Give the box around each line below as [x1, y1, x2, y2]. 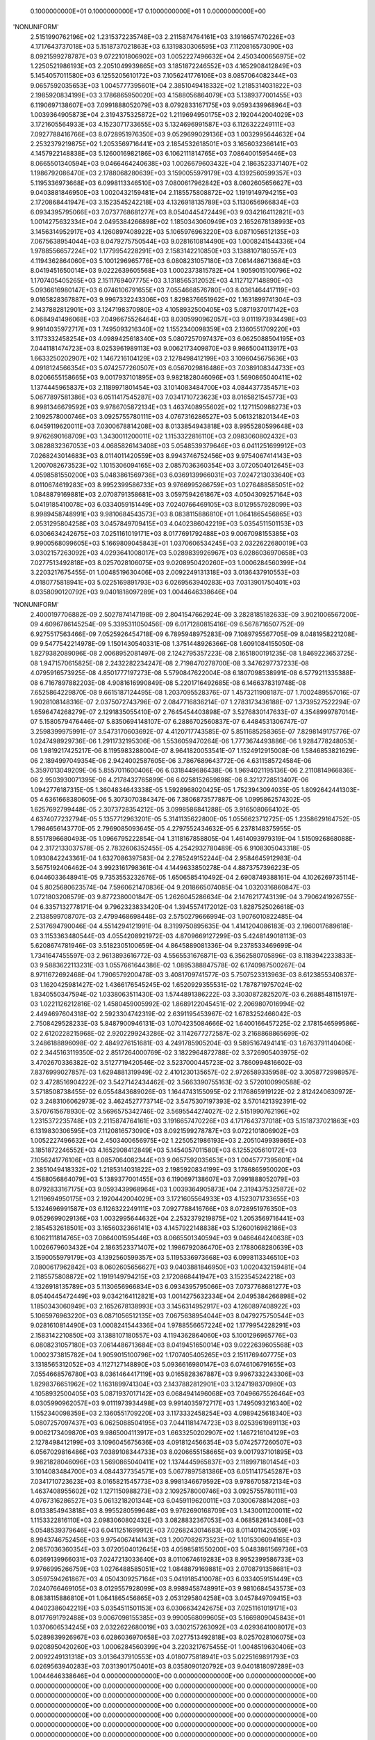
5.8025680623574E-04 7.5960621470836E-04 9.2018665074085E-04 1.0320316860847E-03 [39, 883, 310, 891]
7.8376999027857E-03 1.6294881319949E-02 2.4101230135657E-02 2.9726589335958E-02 [30, 1068, 298, 1077]
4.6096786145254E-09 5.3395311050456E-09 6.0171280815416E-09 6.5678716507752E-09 [39, 620, 305, 628]
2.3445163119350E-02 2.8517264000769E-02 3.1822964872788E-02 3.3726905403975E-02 [39, 1048, 309, 1057]
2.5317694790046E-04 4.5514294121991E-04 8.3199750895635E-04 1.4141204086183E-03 [30, 922, 295, 931]
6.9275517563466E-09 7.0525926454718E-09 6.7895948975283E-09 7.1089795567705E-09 [30, 630, 299, 638]
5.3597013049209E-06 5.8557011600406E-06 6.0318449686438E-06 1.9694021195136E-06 [30, 766, 298, 775]
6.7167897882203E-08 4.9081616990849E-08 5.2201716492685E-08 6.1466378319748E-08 [39, 679, 306, 687]
